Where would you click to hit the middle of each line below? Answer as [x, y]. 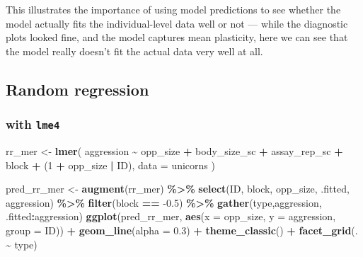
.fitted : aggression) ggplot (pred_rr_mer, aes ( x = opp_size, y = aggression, [171, 216]
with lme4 [33, 124]
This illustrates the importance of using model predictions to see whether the [173, 9]
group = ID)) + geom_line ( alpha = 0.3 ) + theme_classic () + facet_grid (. [182, 230]
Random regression [77, 89]
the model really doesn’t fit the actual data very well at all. [134, 51]
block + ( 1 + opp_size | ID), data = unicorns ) [110, 165]
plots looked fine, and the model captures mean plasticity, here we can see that [177, 37]
